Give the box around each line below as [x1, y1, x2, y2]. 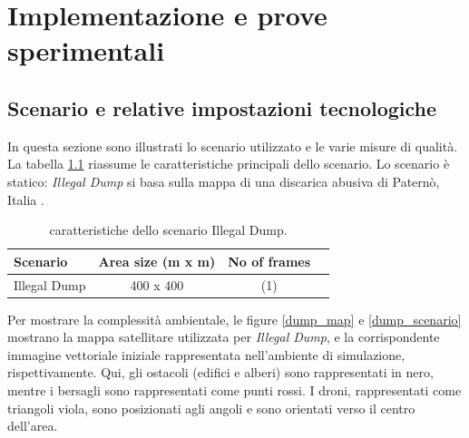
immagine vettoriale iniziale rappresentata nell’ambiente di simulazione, [7, 345, 405, 364]
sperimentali [7, 32, 165, 69]
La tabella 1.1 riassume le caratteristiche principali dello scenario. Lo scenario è [7, 154, 450, 173]
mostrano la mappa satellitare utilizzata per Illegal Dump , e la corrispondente [7, 327, 440, 346]
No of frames [228, 251, 311, 270]
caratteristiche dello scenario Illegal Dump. [49, 220, 288, 239]
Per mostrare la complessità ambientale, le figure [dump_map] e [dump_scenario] [7, 309, 462, 328]
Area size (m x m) [98, 251, 216, 270]
